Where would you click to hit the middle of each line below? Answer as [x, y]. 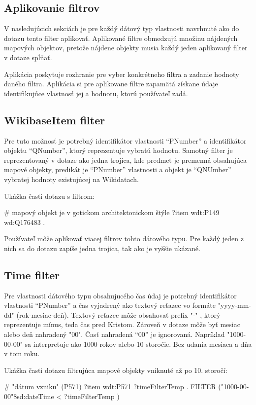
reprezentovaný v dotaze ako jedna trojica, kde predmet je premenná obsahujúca [125, 160]
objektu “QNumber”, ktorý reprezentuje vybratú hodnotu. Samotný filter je [118, 150]
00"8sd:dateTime [29, 396]
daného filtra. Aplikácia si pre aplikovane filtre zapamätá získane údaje [111, 84]
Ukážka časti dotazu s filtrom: [49, 196]
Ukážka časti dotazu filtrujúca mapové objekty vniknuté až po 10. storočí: [116, 370]
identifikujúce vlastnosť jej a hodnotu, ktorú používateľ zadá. [96, 93]
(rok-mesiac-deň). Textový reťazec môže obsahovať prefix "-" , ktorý [118, 314]
